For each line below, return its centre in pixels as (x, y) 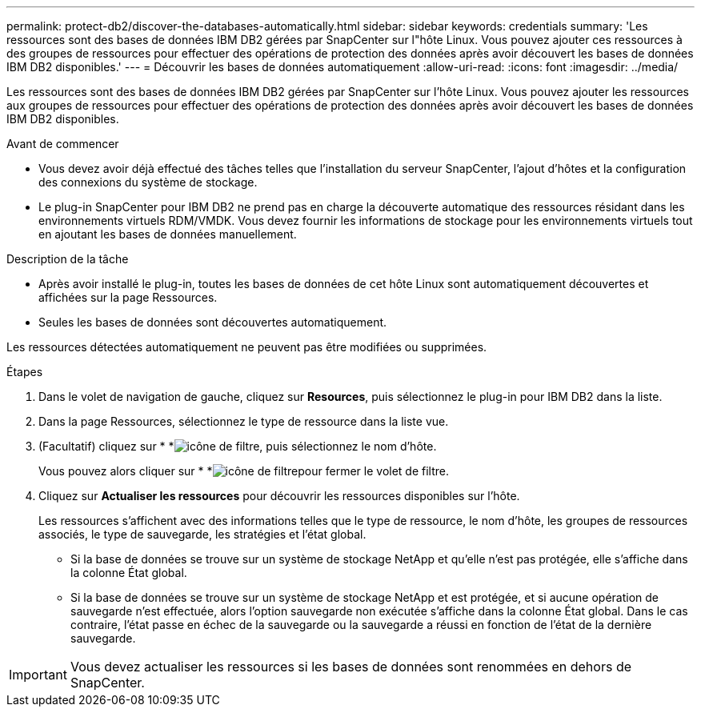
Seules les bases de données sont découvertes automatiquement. (213, 322)
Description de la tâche (68, 259)
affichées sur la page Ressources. (128, 297)
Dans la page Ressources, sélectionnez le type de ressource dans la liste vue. (244, 421)
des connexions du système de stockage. (148, 182)
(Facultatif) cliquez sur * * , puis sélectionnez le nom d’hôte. (238, 446)
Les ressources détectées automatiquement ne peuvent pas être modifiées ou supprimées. (247, 347)
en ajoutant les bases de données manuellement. (168, 234)
